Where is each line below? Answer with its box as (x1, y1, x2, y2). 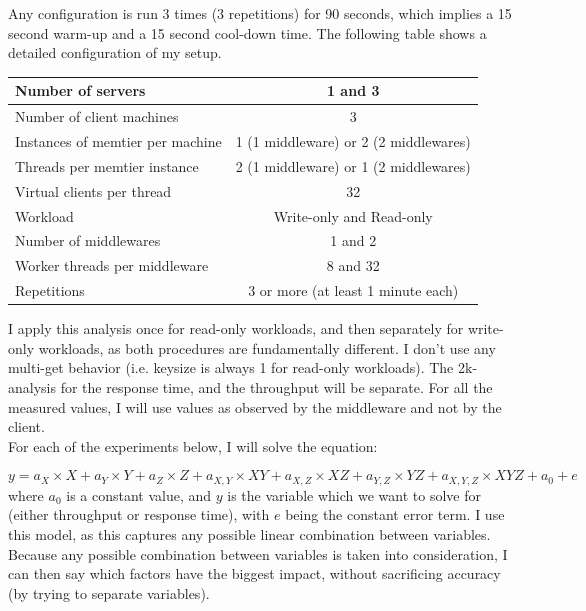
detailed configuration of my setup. (8, 42, 222, 63)
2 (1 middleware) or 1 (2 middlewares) (235, 155, 471, 176)
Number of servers (15, 80, 146, 101)
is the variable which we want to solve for (227, 484, 482, 505)
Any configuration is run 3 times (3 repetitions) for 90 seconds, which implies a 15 (8, 3, 512, 23)
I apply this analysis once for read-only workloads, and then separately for (8, 318, 464, 339)
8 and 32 (326, 255, 380, 276)
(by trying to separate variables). (8, 582, 210, 603)
